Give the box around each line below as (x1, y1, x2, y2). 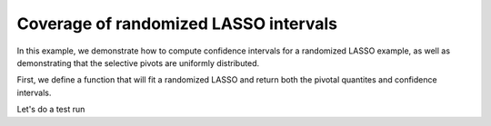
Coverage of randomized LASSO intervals (16, 14, 338, 34)
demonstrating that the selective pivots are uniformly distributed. (16, 57, 260, 68)
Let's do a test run (16, 104, 85, 115)
